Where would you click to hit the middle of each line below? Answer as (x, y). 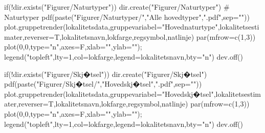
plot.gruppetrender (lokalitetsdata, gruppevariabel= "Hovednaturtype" (111, 27)
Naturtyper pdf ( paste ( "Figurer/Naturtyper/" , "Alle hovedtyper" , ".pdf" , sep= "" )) (127, 17)
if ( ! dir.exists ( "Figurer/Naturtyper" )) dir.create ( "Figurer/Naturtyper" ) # (117, 7)
